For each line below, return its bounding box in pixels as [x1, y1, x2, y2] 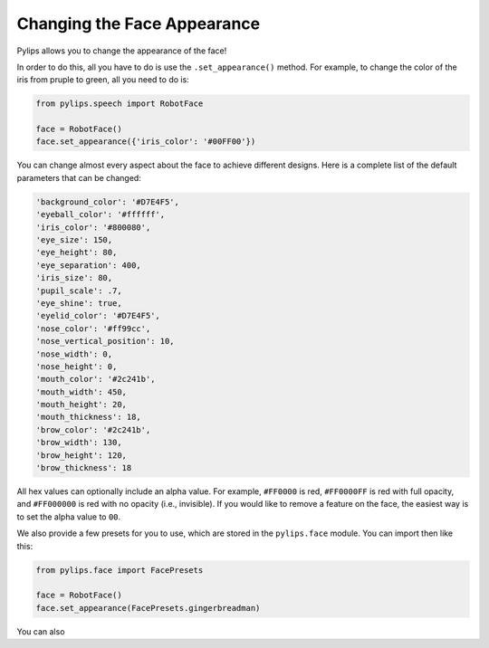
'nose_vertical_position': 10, [35, 336, 176, 347]
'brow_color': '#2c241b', [35, 424, 151, 434]
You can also [16, 625, 65, 637]
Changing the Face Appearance [16, 14, 261, 33]
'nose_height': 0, [35, 361, 118, 371]
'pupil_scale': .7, [35, 285, 122, 296]
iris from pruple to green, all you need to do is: [16, 74, 189, 85]
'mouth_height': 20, [35, 399, 127, 410]
